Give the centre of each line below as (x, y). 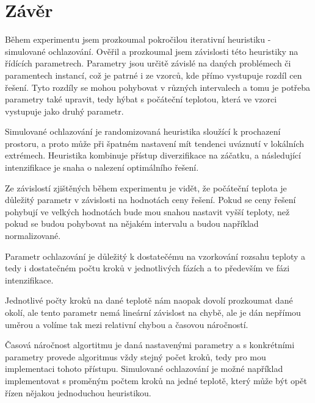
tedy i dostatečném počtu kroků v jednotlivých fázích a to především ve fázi (147, 268)
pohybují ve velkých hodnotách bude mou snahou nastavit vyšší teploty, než (147, 211)
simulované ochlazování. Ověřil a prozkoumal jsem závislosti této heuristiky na (152, 51)
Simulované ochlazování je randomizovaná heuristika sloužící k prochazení (143, 131)
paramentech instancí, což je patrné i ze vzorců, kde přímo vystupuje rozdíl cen (154, 75)
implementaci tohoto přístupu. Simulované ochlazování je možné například (144, 369)
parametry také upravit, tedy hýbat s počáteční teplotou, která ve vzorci (141, 99)
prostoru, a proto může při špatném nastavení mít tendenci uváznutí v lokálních (155, 143)
